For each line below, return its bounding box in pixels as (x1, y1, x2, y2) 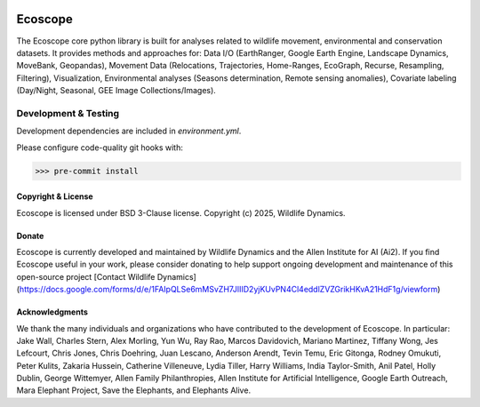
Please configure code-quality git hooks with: (16, 142, 184, 153)
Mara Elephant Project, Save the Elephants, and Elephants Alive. (16, 385, 252, 395)
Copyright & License (16, 191, 93, 202)
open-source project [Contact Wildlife (16, 271, 156, 282)
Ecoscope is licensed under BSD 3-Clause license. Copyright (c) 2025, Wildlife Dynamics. (16, 207, 346, 218)
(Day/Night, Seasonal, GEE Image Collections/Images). (16, 85, 217, 96)
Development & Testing (16, 107, 120, 119)
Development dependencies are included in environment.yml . (16, 125, 242, 137)
